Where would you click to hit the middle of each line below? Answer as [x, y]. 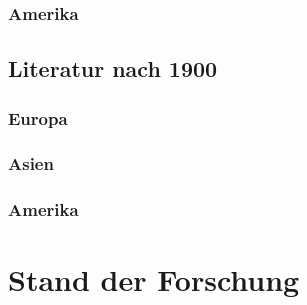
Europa [38, 117]
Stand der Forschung [154, 279]
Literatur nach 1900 [113, 68]
